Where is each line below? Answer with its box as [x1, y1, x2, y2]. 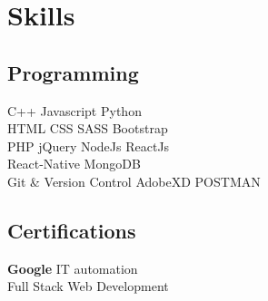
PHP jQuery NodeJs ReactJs [7, 136, 170, 155]
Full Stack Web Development [7, 277, 169, 296]
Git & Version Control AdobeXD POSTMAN [7, 171, 261, 190]
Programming [7, 58, 139, 86]
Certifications [7, 216, 136, 244]
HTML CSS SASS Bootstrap [7, 119, 168, 138]
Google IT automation [7, 258, 138, 277]
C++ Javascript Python [7, 101, 142, 120]
